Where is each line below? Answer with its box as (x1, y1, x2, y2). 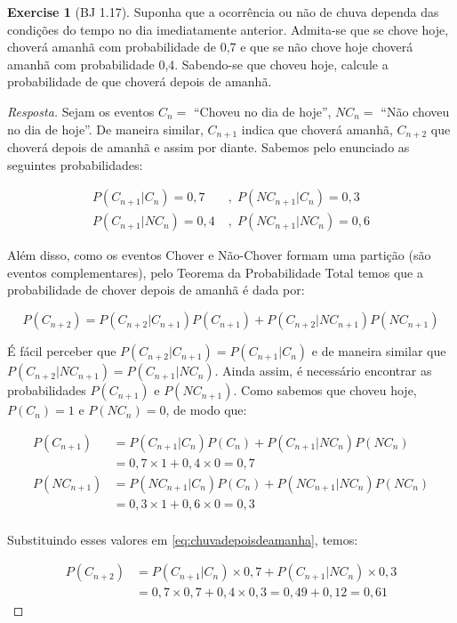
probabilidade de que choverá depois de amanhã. (7, 72, 272, 91)
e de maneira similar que (311, 342, 446, 360)
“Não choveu (381, 101, 450, 120)
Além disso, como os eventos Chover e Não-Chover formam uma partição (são (7, 246, 431, 264)
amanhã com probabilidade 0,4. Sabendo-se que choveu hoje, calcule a (7, 54, 389, 73)
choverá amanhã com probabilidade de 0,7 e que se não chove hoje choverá (7, 37, 413, 56)
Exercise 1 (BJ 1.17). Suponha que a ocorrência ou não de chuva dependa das (7, 3, 439, 20)
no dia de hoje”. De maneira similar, (7, 119, 204, 138)
